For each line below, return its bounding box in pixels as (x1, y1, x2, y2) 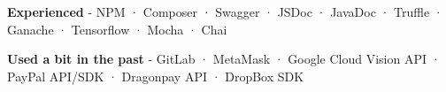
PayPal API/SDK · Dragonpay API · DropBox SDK (7, 66, 304, 85)
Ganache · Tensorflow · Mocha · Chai (7, 19, 227, 38)
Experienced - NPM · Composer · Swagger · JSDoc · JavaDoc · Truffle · (7, 3, 443, 20)
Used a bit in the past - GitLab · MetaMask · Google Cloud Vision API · (7, 50, 441, 68)
